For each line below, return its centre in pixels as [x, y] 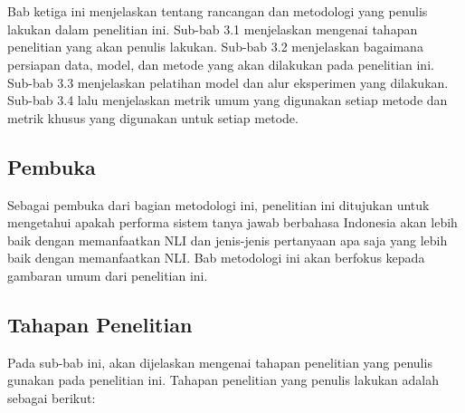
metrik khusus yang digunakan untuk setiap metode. [153, 117]
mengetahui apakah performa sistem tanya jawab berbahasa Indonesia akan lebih [232, 222]
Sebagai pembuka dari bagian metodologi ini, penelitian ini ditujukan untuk [218, 204]
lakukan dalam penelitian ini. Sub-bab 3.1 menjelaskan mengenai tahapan [213, 29]
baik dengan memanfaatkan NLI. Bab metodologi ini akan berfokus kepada [216, 258]
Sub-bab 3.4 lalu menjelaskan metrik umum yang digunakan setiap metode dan [228, 100]
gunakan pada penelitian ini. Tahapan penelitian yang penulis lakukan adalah [223, 380]
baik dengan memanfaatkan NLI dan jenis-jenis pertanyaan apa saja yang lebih [228, 240]
